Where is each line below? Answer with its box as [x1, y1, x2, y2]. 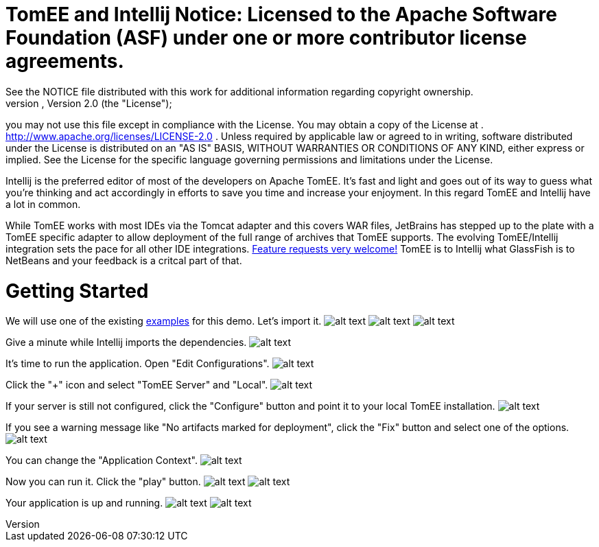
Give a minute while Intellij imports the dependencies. [5, 336, 247, 349]
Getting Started [5, 279, 149, 303]
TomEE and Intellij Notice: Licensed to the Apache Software [5, 3, 557, 26]
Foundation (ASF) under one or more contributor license [5, 26, 527, 49]
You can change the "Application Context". [5, 454, 198, 467]
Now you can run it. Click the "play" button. [5, 476, 201, 488]
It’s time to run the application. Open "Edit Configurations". [5, 358, 270, 370]
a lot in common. [5, 198, 81, 210]
